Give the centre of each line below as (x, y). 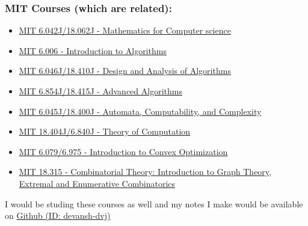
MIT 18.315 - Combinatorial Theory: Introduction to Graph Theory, (145, 172)
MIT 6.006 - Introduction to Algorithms (93, 50)
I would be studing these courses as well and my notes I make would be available (154, 203)
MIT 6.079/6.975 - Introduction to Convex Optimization (123, 151)
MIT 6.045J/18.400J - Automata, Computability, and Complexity (140, 111)
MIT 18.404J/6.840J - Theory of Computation (105, 131)
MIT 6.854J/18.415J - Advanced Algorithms (100, 91)
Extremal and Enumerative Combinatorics (97, 183)
